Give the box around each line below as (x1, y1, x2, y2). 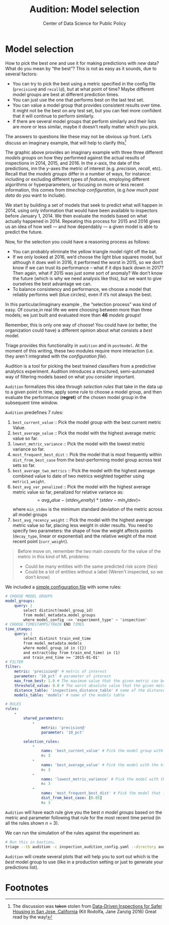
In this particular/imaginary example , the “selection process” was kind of (5, 301, 157, 307)
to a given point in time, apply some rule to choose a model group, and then (5, 389, 162, 395)
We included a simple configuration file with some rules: (5, 584, 122, 590)
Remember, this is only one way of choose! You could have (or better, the (5, 322, 157, 328)
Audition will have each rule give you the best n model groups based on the (5, 809, 162, 815)
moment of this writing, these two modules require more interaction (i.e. (5, 348, 154, 354)
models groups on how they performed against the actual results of (5, 155, 145, 161)
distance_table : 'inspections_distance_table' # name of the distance (14, 688, 165, 693)
